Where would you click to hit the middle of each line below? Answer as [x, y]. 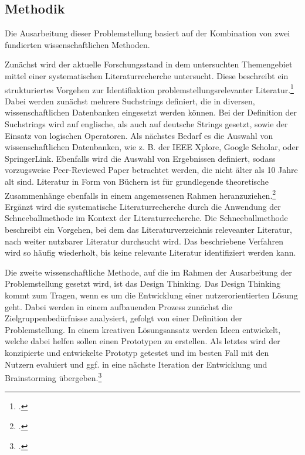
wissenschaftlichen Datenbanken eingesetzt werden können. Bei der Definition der [151, 112]
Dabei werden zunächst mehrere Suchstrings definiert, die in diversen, [130, 101]
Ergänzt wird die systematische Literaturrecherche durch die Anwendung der [143, 206]
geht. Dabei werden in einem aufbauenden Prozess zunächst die [119, 306]
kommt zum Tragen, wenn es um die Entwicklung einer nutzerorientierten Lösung [151, 295]
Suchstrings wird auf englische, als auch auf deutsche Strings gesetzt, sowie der [146, 124]
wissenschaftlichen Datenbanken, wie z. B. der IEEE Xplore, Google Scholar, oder [152, 147]
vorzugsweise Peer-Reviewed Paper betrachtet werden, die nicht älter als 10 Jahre [151, 170]
